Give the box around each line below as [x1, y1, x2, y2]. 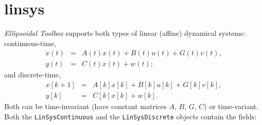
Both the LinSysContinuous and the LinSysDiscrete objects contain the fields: [4, 111, 257, 121]
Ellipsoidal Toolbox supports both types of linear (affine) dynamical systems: [4, 28, 246, 38]
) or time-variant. [204, 101, 259, 112]
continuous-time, [4, 37, 57, 48]
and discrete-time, [4, 69, 61, 80]
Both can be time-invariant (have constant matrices [4, 101, 167, 112]
